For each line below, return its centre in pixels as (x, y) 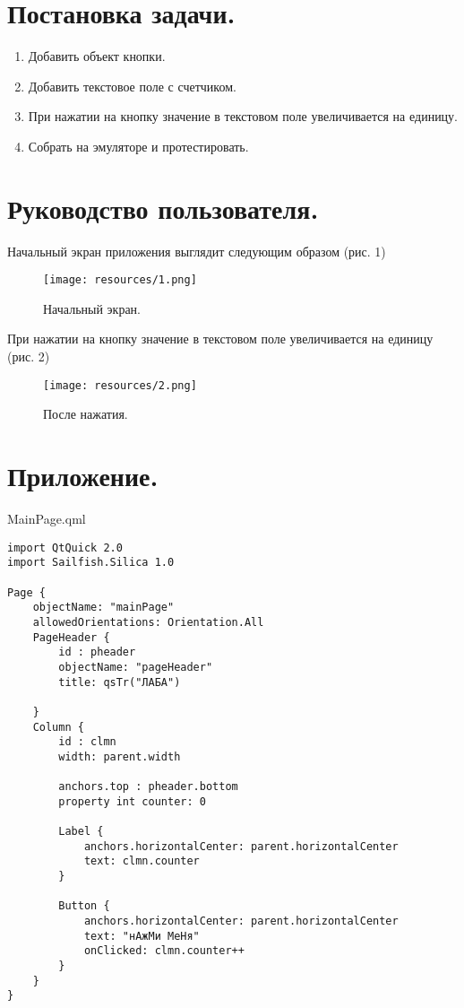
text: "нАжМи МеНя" (142, 936)
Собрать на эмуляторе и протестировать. (138, 146)
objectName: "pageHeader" (136, 667)
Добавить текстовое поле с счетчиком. (132, 86)
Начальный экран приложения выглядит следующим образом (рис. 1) (197, 251)
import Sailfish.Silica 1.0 (91, 563)
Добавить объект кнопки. (97, 56)
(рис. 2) (29, 356)
